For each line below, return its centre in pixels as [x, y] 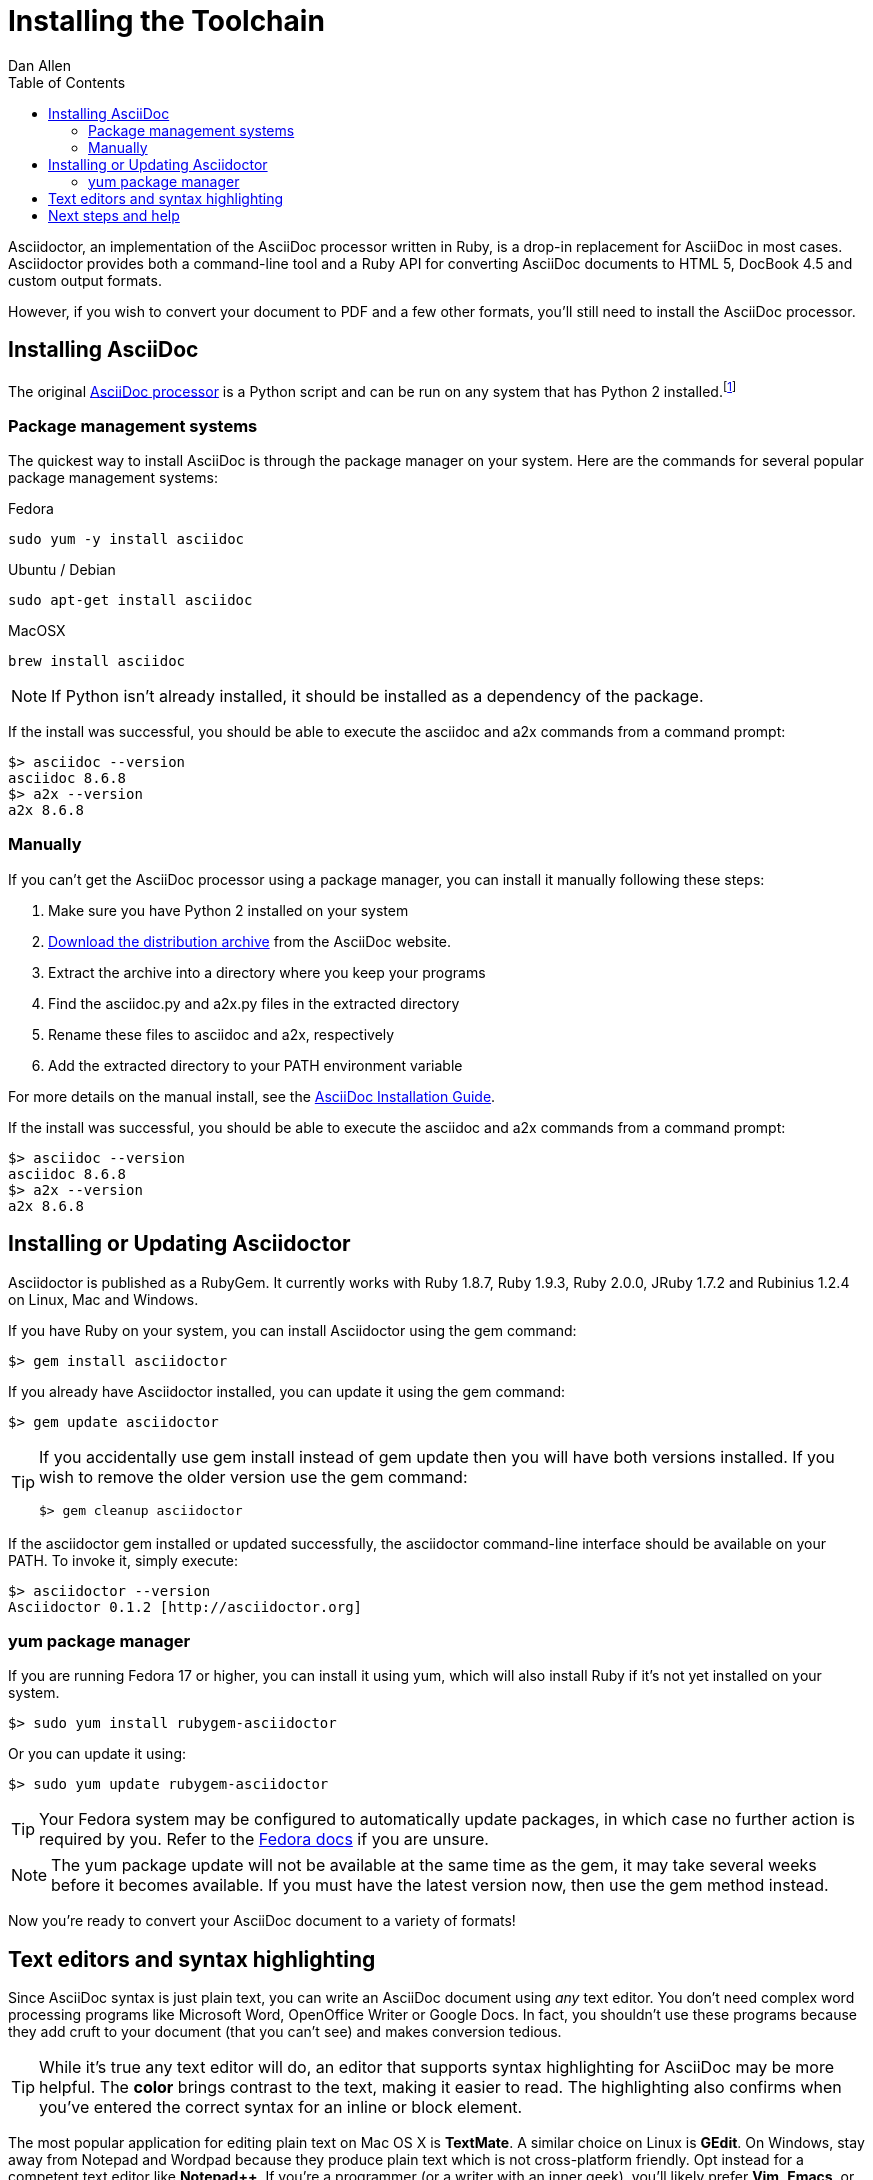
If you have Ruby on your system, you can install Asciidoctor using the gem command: [292, 1330]
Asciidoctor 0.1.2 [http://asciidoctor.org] [185, 1606]
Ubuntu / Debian [62, 569]
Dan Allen [40, 65]
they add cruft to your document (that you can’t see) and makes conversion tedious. [285, 2032]
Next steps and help [114, 215]
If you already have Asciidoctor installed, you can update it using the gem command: [287, 1391]
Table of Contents [67, 82]
